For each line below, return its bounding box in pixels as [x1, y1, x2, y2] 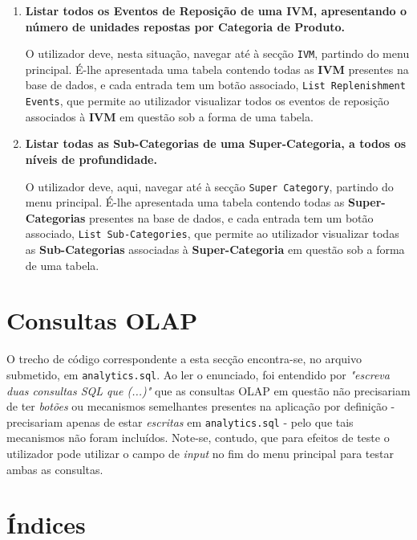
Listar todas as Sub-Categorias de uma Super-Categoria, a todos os [25, 135, 407, 152]
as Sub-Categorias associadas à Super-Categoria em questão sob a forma [25, 241, 405, 258]
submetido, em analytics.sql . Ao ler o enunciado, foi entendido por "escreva [6, 366, 390, 382]
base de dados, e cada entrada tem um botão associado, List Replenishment [25, 76, 406, 93]
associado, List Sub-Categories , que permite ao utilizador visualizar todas [25, 225, 399, 242]
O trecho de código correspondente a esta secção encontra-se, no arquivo [6, 350, 362, 367]
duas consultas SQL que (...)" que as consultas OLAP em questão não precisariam [6, 382, 411, 399]
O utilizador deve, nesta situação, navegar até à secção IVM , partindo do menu [25, 45, 410, 62]
